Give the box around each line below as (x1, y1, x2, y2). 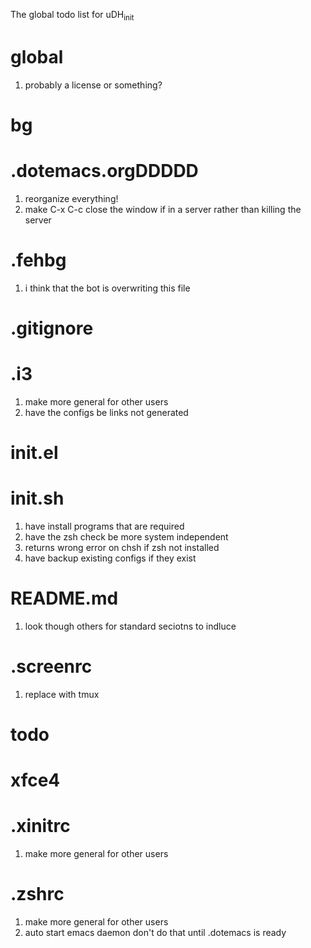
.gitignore (10, 317, 94, 339)
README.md (10, 587, 119, 610)
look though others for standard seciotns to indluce (24, 620, 237, 632)
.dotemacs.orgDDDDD (10, 160, 199, 183)
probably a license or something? (24, 79, 163, 91)
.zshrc (10, 883, 65, 906)
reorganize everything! (24, 192, 119, 204)
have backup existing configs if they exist (24, 552, 197, 564)
